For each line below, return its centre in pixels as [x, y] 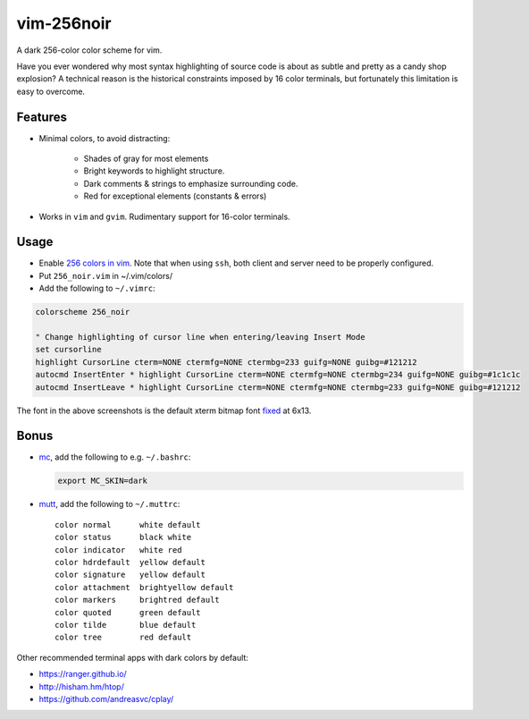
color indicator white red [118, 550]
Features [42, 117]
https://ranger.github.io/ [83, 674]
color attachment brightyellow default [144, 587]
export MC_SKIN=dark [102, 481]
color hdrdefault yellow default [130, 563]
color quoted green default [128, 612]
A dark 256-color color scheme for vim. [89, 50]
